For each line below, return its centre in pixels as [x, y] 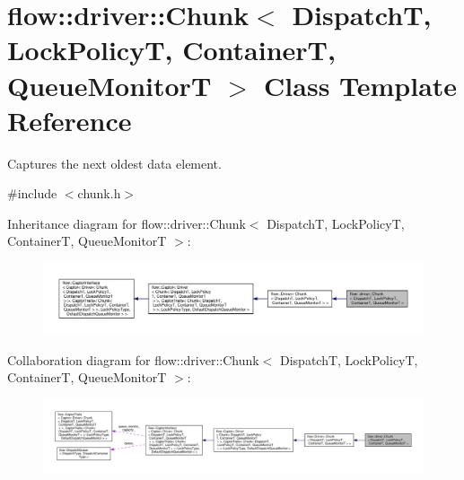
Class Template [361, 85]
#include [32, 193]
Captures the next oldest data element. [114, 163]
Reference [70, 120]
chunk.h [99, 193]
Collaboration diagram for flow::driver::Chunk [133, 359]
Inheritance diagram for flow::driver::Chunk [127, 223]
